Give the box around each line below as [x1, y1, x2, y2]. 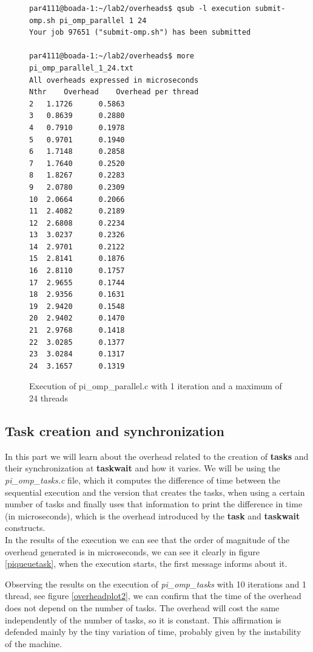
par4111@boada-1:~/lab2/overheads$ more [29, 52, 195, 61]
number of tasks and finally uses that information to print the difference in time [5, 498, 303, 510]
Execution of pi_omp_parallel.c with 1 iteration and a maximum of [29, 380, 282, 392]
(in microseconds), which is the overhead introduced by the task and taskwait [5, 509, 300, 522]
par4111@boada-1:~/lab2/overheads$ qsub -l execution [29, 4, 251, 13]
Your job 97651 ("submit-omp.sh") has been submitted [29, 28, 251, 37]
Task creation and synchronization [5, 421, 224, 440]
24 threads [29, 392, 68, 404]
